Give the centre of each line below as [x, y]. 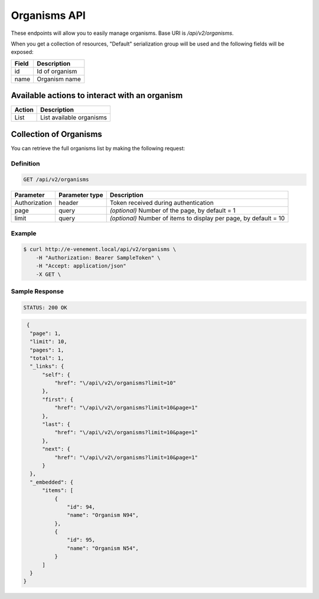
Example [24, 233]
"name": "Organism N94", [103, 515]
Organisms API [48, 15]
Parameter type [81, 195]
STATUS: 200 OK [45, 307]
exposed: [22, 52]
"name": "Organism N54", [103, 548]
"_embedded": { [52, 482]
